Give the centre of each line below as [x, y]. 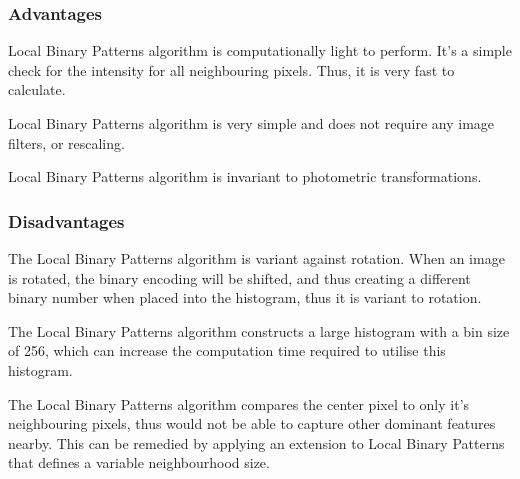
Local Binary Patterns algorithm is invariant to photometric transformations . [245, 176]
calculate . [37, 89]
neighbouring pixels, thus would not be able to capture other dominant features [252, 423]
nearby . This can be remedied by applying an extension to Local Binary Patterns [256, 442]
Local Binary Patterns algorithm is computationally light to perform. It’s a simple [260, 50]
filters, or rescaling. [66, 142]
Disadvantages [66, 220]
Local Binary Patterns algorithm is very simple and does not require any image [251, 123]
